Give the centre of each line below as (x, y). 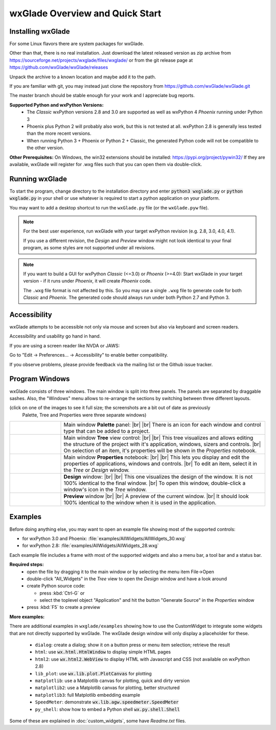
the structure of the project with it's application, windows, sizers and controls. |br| (162, 444)
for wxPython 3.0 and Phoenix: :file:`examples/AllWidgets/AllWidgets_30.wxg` (104, 538)
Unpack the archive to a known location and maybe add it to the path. (83, 77)
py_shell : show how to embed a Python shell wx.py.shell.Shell (107, 709)
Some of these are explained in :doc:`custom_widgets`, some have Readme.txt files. (98, 721)
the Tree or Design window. (97, 470)
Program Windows (40, 379)
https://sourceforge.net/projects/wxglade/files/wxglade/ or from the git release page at (101, 60)
